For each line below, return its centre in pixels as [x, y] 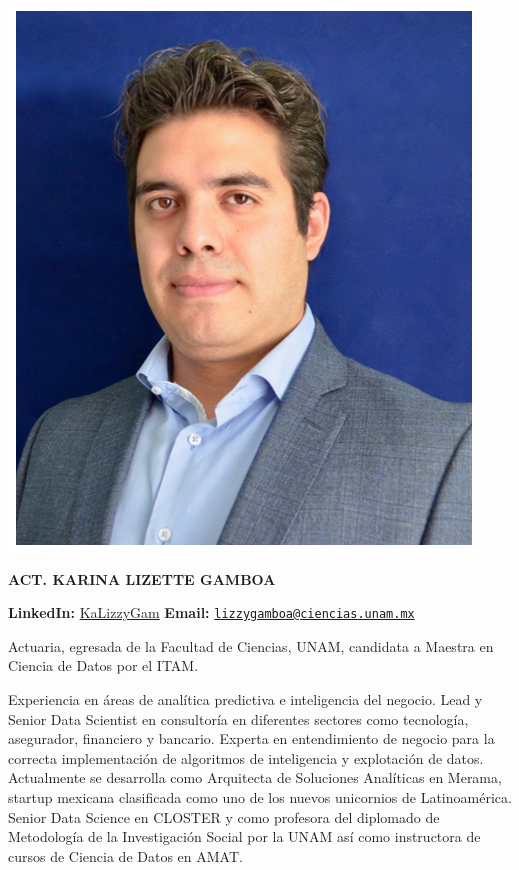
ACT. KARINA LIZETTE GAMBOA [142, 578]
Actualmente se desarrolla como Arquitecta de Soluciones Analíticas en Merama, [255, 777]
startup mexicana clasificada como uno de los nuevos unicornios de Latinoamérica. [260, 797]
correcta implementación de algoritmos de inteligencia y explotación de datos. [246, 757]
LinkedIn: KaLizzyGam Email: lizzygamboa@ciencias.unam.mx [211, 612]
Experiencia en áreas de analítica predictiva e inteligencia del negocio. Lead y [245, 699]
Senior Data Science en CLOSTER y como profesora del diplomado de [224, 816]
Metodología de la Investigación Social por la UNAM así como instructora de [244, 836]
